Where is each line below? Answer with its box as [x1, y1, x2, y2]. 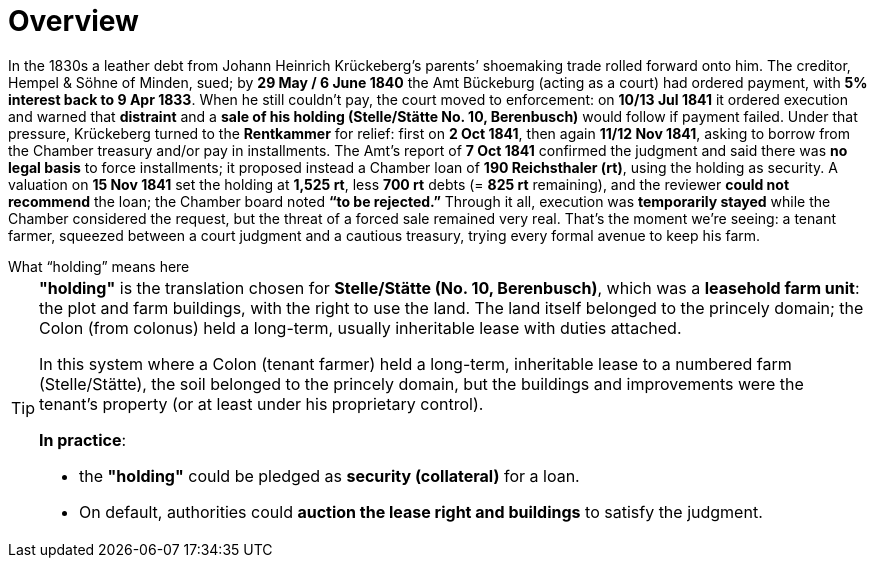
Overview [8, 4, 139, 38]
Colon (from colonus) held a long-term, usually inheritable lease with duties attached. [39, 317, 682, 338]
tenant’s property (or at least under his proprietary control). [39, 393, 484, 414]
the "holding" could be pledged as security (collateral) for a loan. [79, 465, 580, 486]
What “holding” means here [8, 257, 190, 275]
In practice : [39, 429, 127, 450]
